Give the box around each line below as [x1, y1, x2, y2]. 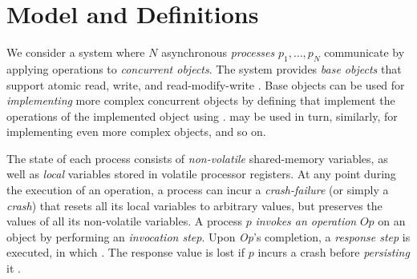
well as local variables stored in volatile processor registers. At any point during [6, 165, 396, 182]
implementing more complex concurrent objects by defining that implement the [6, 92, 395, 109]
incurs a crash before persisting [257, 244, 410, 261]
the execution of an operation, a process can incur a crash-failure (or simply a [6, 181, 389, 198]
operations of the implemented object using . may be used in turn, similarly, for [6, 107, 398, 124]
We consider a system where [6, 44, 145, 61]
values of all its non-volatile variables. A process [6, 213, 243, 229]
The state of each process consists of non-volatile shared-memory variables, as [6, 149, 388, 166]
